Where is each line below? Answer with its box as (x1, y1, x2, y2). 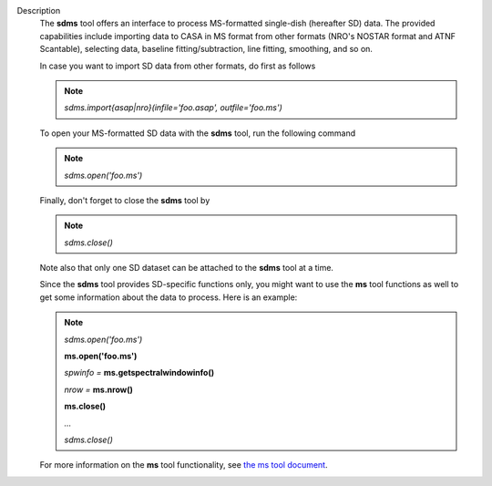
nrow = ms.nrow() (64, 384, 134, 395)
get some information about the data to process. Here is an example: (39, 292, 298, 303)
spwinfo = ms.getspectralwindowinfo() (64, 367, 214, 378)
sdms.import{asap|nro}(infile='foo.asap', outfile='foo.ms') (64, 102, 282, 113)
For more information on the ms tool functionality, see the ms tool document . (39, 460, 328, 470)
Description (16, 5, 61, 16)
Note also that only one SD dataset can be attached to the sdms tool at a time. (39, 263, 334, 274)
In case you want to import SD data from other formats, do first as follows (39, 60, 316, 71)
